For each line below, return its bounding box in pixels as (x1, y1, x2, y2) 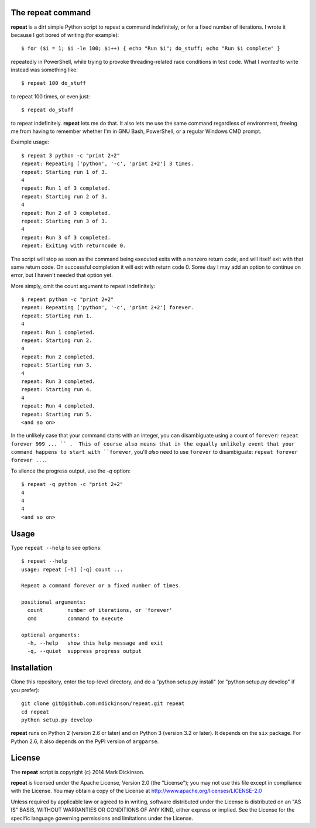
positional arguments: (21, 599, 87, 605)
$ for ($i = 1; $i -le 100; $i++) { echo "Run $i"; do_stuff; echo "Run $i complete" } (21, 45, 281, 52)
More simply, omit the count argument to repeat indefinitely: (11, 282, 156, 289)
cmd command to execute (27, 615, 123, 622)
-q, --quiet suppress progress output (27, 648, 142, 655)
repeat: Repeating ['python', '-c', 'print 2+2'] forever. (21, 304, 194, 311)
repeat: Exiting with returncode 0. (21, 242, 126, 249)
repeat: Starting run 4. (21, 386, 92, 393)
